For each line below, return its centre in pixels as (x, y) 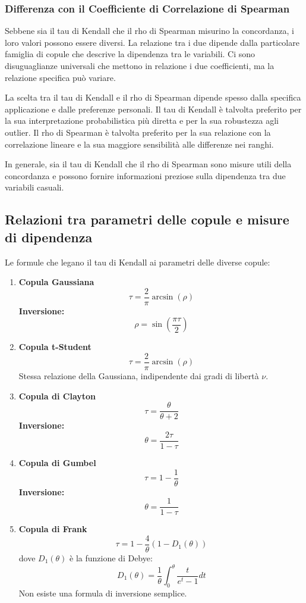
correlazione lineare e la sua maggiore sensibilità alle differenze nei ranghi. (139, 144)
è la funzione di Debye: (111, 557)
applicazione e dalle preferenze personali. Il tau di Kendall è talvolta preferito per (153, 109)
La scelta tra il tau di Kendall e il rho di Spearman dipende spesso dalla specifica (153, 97)
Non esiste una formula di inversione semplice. (103, 593)
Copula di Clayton (57, 396)
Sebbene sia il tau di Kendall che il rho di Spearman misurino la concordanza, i (149, 31)
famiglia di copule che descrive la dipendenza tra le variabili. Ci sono (130, 54)
